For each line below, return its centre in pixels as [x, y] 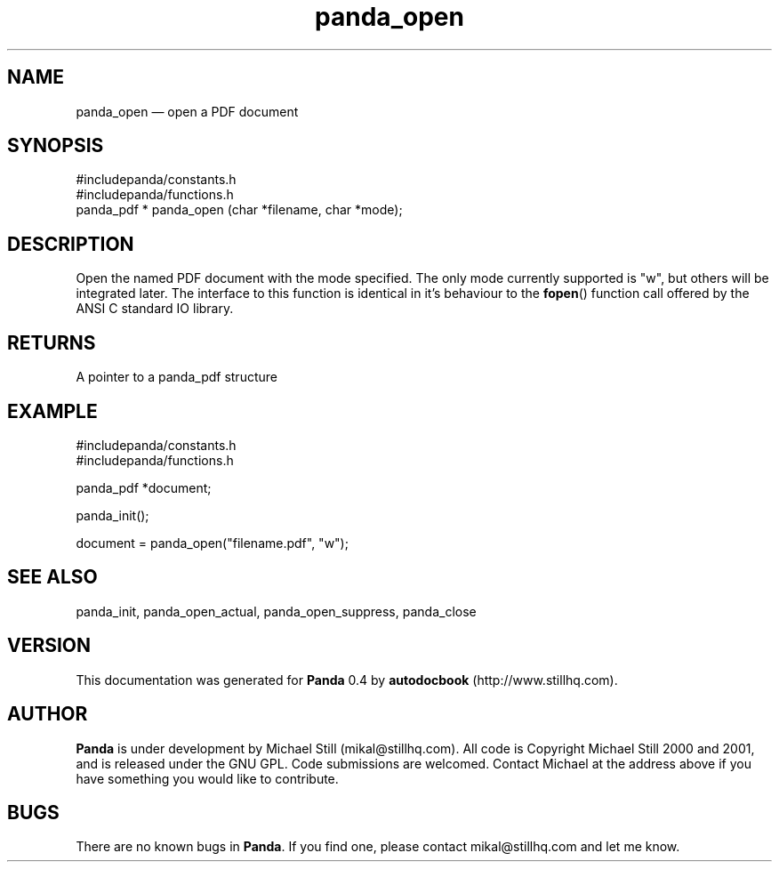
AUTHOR [48, 714]
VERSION [49, 646]
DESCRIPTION [71, 244]
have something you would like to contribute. [207, 778]
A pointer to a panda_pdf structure [177, 377]
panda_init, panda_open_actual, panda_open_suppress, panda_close [276, 611]
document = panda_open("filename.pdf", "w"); [212, 543]
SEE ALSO [52, 577]
